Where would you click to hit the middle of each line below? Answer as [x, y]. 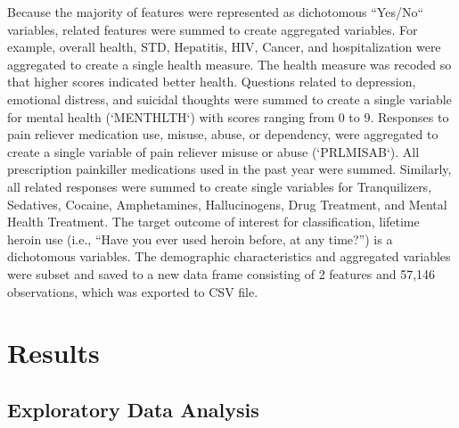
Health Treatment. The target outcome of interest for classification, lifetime [213, 222]
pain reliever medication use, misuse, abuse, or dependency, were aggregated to [223, 134]
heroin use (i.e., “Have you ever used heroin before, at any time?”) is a [200, 239]
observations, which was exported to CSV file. [133, 291]
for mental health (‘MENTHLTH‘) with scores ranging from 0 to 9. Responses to [228, 116]
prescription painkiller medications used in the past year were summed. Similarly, [229, 169]
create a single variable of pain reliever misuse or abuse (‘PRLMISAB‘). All [213, 151]
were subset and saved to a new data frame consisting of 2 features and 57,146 [221, 273]
